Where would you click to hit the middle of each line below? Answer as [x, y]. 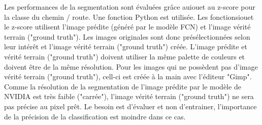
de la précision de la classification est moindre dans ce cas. [95, 116]
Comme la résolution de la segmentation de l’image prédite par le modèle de [123, 86]
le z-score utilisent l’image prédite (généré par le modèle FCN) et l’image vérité [127, 27]
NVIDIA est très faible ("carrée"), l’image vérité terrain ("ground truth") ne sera [129, 96]
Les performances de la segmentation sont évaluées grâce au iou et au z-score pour [130, 7]
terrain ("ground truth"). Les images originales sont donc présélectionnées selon [127, 36]
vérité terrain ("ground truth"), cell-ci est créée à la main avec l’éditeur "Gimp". [128, 76]
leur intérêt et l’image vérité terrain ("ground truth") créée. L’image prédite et [126, 46]
